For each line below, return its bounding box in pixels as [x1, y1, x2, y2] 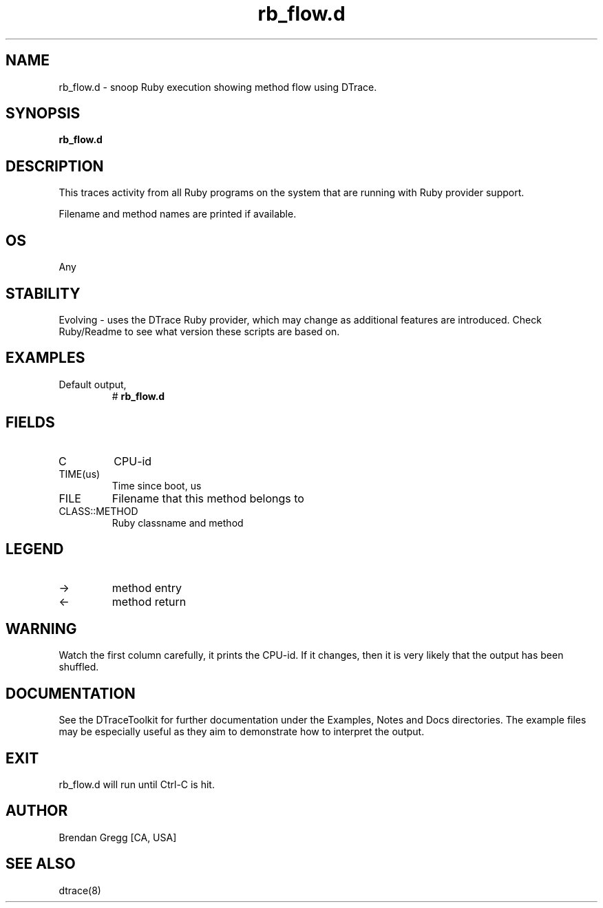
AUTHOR [6, 802, 68, 820]
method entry [112, 580, 182, 595]
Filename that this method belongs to [112, 491, 304, 505]
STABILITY [6, 284, 81, 302]
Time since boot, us [112, 479, 202, 492]
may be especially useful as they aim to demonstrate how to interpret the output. [59, 726, 425, 738]
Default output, [59, 378, 127, 390]
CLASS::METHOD [59, 505, 138, 517]
